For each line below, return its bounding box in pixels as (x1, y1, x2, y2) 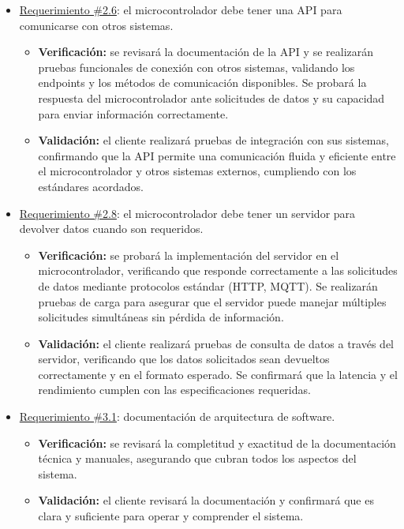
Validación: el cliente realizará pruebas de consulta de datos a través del (38, 335, 395, 351)
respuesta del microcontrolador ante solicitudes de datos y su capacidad (38, 89, 385, 106)
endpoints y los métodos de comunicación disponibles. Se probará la (38, 74, 367, 91)
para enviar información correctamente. (38, 105, 229, 122)
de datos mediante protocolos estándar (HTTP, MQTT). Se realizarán (38, 277, 378, 294)
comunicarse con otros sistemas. (19, 17, 174, 33)
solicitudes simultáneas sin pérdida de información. (38, 309, 284, 325)
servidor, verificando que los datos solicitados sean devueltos (38, 351, 330, 367)
